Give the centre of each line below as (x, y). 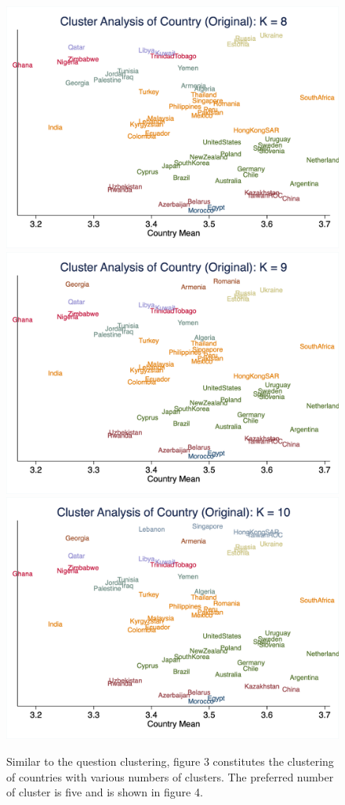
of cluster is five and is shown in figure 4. (105, 792)
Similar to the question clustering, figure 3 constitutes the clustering (170, 761)
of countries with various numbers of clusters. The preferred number (170, 776)
